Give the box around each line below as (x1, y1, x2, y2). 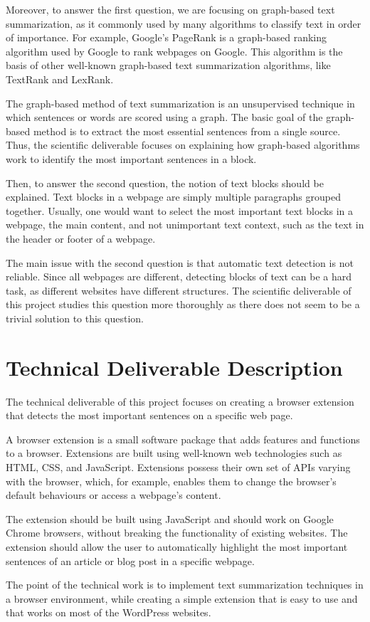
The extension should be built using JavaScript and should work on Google (6, 511, 334, 526)
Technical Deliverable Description (6, 352, 343, 381)
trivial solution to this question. (6, 310, 144, 325)
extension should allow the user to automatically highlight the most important (6, 539, 348, 554)
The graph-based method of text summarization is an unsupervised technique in (6, 95, 355, 110)
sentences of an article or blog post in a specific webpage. (6, 553, 255, 568)
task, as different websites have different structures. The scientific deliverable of (6, 283, 351, 297)
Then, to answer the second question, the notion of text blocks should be (6, 175, 324, 190)
